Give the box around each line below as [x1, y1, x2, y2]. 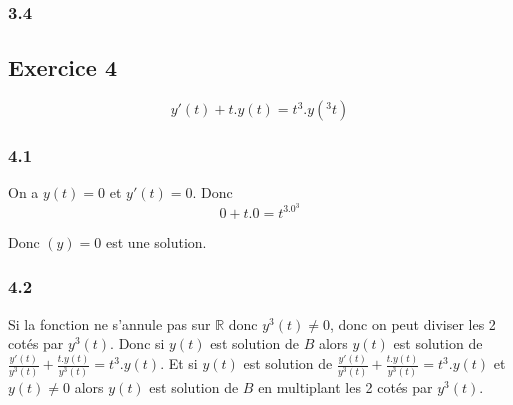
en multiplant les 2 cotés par [258, 376, 433, 397]
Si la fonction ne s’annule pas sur [8, 313, 211, 334]
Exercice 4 [8, 52, 117, 83]
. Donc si [110, 333, 165, 354]
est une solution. [106, 231, 207, 252]
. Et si [160, 353, 198, 374]
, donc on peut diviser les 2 [329, 313, 496, 334]
